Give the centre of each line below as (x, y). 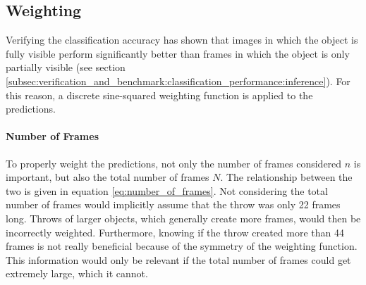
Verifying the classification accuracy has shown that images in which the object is (182, 40)
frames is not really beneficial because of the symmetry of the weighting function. (182, 246)
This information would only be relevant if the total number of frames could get (178, 259)
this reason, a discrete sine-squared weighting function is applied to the (159, 95)
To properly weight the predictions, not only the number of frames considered (174, 163)
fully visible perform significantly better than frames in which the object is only (178, 53)
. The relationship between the (286, 177)
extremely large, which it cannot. (77, 273)
